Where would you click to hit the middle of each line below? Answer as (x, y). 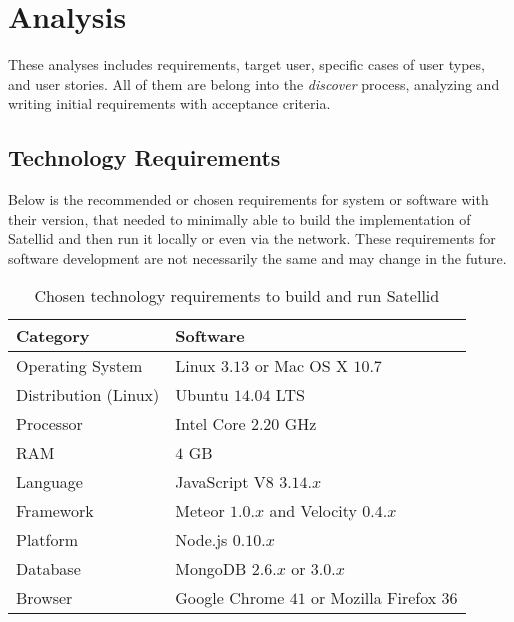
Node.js (201, 540)
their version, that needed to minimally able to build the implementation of (239, 218)
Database (48, 569)
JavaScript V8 (224, 482)
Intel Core (210, 424)
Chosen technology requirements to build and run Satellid (237, 296)
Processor (49, 424)
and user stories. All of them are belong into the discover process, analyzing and (254, 83)
